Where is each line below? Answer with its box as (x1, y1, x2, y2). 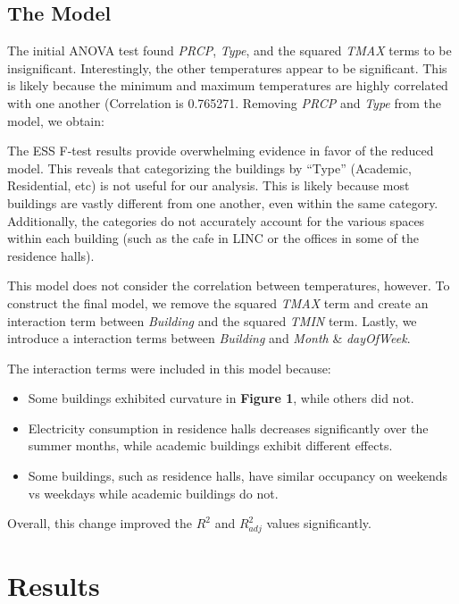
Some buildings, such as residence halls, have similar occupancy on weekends (28, 466, 447, 485)
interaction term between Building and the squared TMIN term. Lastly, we (7, 311, 417, 330)
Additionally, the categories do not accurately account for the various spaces (7, 211, 425, 230)
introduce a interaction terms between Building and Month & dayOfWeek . (7, 329, 411, 348)
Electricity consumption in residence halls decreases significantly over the (28, 418, 429, 437)
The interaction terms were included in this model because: (7, 358, 331, 377)
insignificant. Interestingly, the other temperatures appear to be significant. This (7, 58, 447, 77)
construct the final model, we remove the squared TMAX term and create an (7, 293, 429, 312)
